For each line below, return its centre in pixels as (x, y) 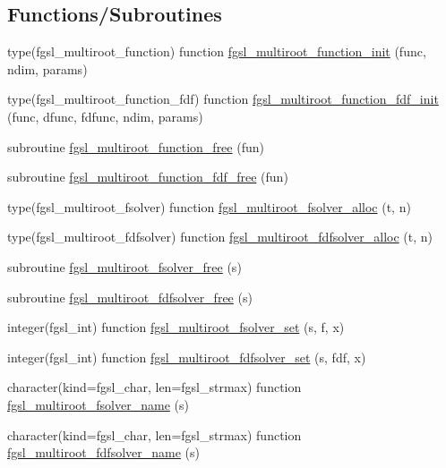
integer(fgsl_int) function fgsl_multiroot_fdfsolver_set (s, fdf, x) (187, 357)
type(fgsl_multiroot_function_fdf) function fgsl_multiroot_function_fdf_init (223, 99)
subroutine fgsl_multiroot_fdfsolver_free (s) (130, 297)
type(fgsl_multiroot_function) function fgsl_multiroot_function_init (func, (217, 51)
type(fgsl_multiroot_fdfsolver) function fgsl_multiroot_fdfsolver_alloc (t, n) (220, 237)
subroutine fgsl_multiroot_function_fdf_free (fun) (148, 177)
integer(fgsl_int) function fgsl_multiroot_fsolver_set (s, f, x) (176, 327)
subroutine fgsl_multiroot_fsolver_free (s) (124, 266)
